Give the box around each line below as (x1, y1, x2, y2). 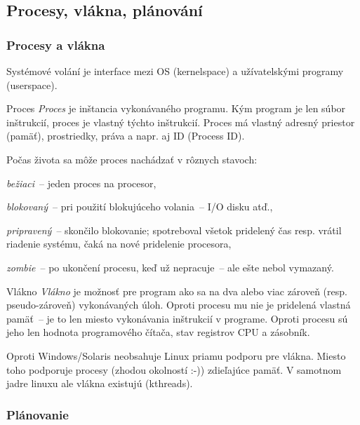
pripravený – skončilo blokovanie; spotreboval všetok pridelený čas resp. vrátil (6, 222, 342, 237)
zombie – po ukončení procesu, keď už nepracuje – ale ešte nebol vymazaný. (6, 259, 334, 274)
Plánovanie (6, 405, 69, 423)
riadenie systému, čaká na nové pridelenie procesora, (6, 236, 232, 251)
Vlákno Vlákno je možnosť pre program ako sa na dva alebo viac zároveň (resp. (6, 283, 347, 298)
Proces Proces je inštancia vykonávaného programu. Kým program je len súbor (6, 101, 346, 116)
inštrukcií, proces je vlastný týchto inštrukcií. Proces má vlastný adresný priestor (6, 114, 355, 129)
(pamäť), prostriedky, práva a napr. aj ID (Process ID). (6, 128, 245, 143)
